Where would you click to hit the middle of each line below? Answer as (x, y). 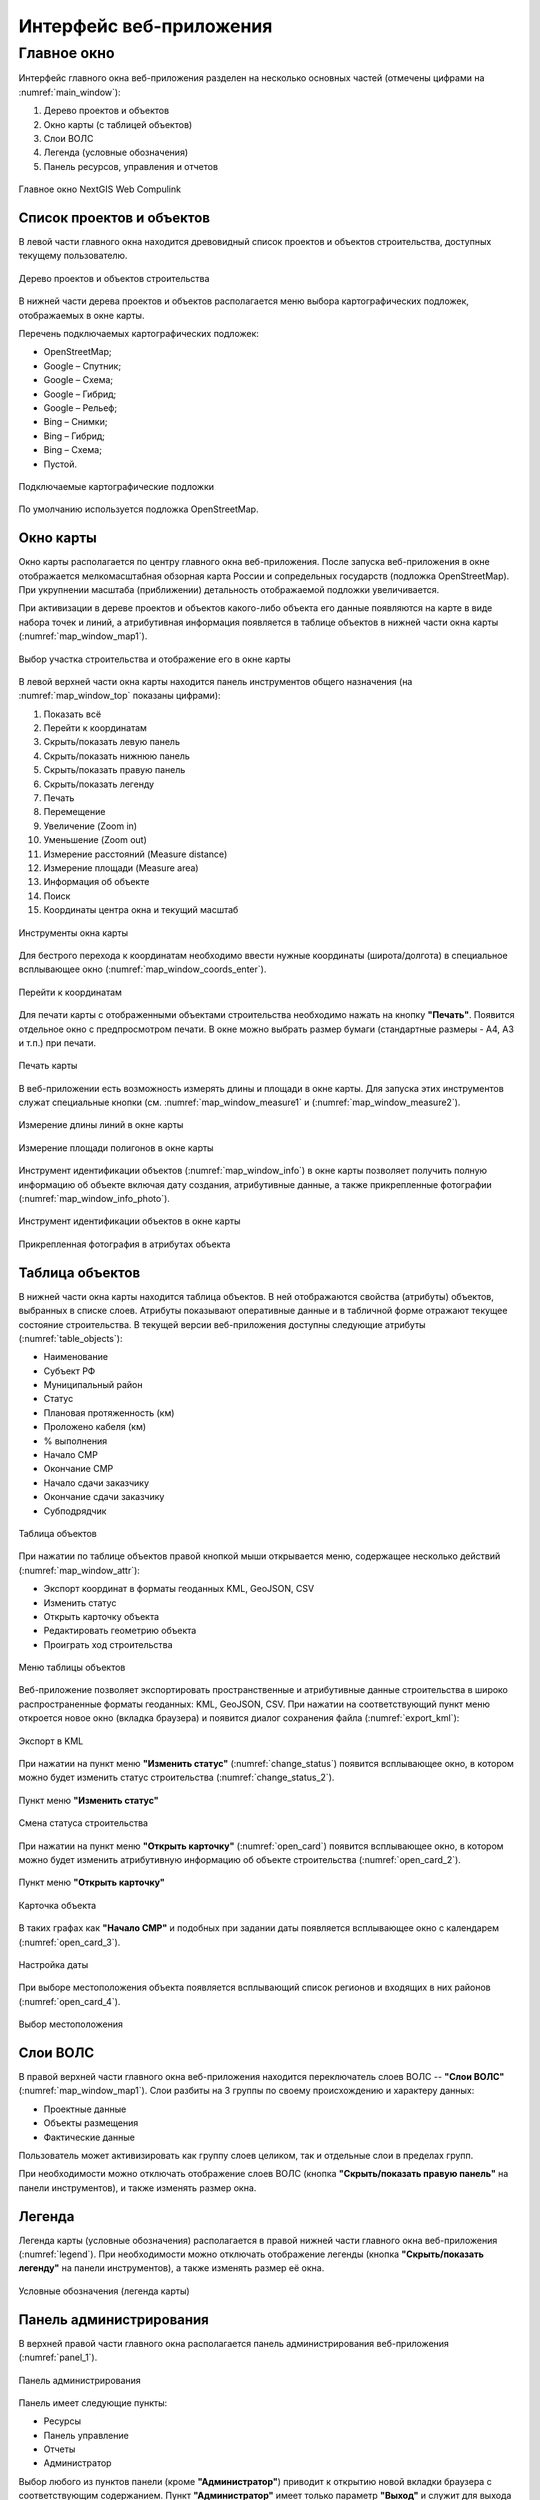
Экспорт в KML (51, 1741)
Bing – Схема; (72, 450)
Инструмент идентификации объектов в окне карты (129, 1221)
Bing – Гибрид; (74, 436)
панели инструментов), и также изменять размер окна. (137, 2187)
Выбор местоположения (71, 2024)
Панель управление (86, 2435)
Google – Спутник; (82, 366)
